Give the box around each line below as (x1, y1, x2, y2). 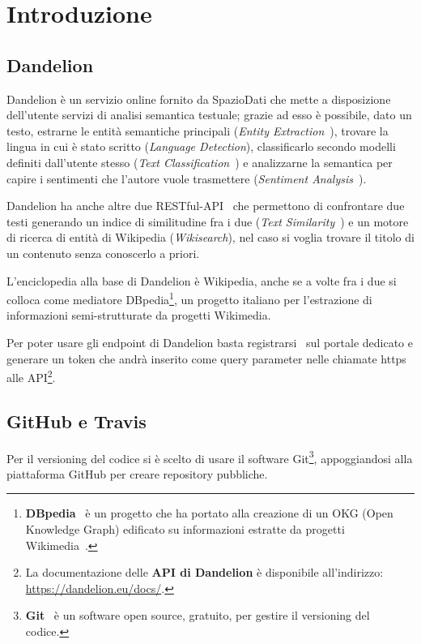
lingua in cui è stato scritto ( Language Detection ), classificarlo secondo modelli (6, 138, 396, 155)
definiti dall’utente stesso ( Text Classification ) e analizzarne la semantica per (6, 153, 393, 170)
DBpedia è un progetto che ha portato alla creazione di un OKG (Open (25, 504, 393, 522)
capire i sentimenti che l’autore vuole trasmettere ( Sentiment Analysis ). (6, 170, 367, 187)
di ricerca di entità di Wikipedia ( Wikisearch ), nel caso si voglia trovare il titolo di (6, 229, 415, 246)
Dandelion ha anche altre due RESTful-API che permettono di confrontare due (6, 197, 405, 214)
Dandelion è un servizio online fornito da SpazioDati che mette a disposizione (6, 90, 391, 107)
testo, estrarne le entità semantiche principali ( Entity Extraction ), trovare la (6, 122, 389, 139)
